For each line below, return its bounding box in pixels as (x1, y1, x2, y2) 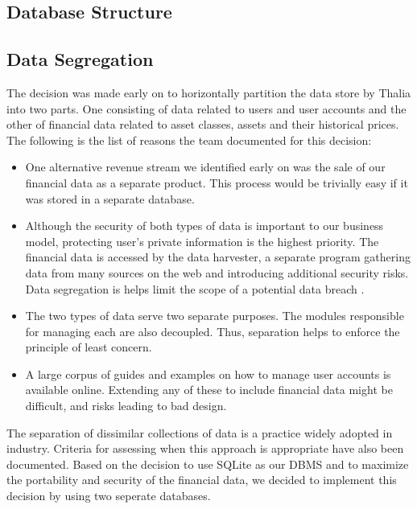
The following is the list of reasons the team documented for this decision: (6, 131, 372, 148)
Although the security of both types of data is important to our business (25, 217, 384, 234)
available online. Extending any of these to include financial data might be (25, 381, 393, 398)
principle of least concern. (25, 339, 152, 355)
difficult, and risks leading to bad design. (25, 397, 227, 414)
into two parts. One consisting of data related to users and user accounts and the (6, 100, 407, 117)
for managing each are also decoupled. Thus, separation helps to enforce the (25, 322, 400, 339)
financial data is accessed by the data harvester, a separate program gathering (25, 248, 411, 265)
